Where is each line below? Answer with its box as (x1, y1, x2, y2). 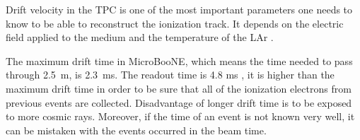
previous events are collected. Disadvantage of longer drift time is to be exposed (6, 95, 352, 110)
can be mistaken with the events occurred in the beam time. (6, 122, 267, 137)
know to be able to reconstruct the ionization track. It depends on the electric (6, 16, 344, 30)
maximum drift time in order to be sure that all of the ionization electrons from (6, 81, 352, 95)
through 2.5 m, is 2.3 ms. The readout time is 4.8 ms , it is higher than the (6, 67, 335, 82)
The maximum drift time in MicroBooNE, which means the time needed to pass (6, 53, 353, 68)
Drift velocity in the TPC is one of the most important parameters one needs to (6, 2, 353, 16)
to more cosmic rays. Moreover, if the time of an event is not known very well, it (6, 109, 355, 124)
